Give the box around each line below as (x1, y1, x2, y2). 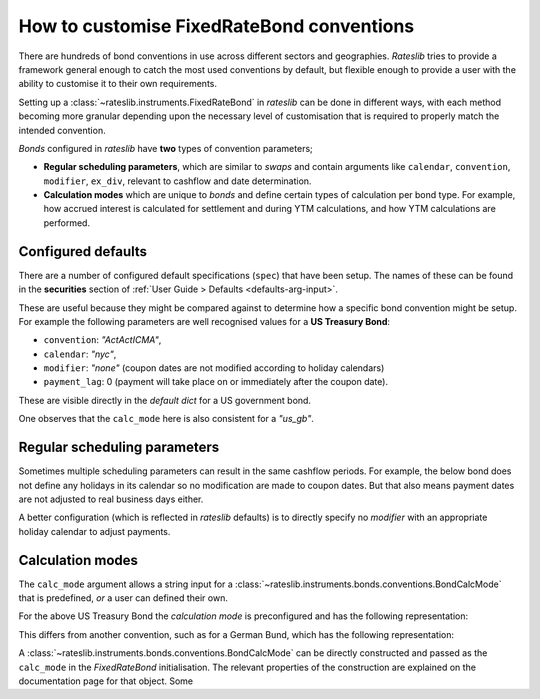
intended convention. (18, 124, 106, 136)
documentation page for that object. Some (18, 675, 194, 687)
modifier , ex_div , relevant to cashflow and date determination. (43, 175, 312, 187)
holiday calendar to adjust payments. (18, 525, 171, 537)
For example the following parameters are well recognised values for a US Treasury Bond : (18, 315, 390, 327)
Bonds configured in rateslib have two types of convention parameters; (18, 142, 314, 154)
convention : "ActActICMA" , (43, 334, 162, 346)
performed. (43, 216, 90, 229)
